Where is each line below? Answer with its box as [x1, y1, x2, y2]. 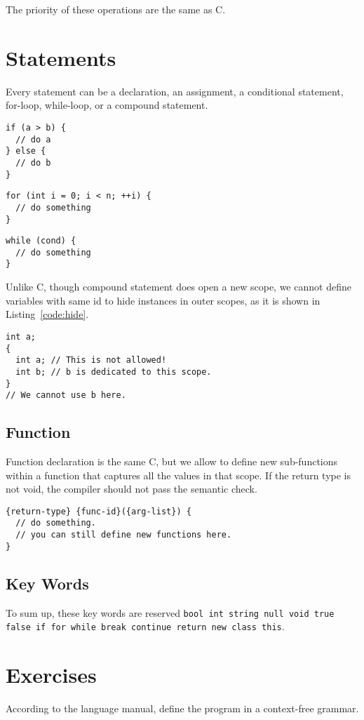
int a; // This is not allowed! [15, 355, 167, 366]
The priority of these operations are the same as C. [6, 2, 226, 16]
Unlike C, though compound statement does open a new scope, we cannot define [6, 279, 351, 294]
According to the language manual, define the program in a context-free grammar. [6, 701, 359, 716]
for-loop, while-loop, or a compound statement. [6, 98, 208, 112]
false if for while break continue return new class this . [6, 619, 285, 634]
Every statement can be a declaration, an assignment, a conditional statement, [6, 84, 344, 98]
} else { [6, 146, 46, 156]
